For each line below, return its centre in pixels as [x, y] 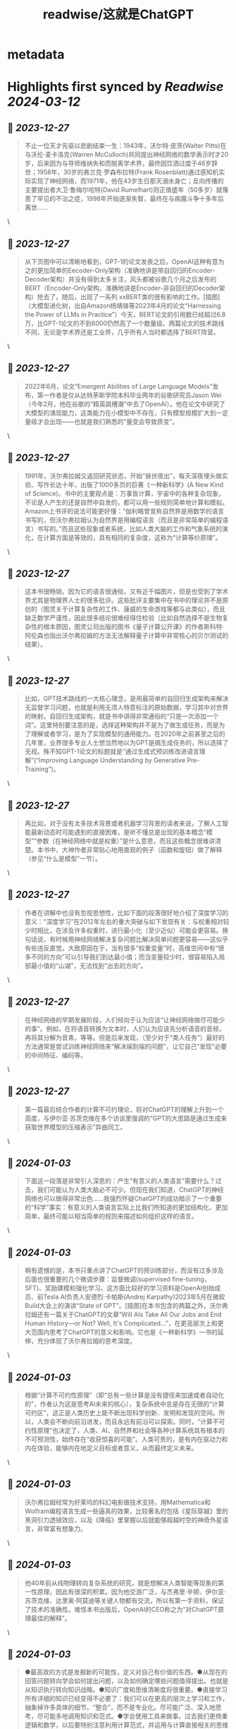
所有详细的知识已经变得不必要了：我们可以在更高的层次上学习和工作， [126, 1699]
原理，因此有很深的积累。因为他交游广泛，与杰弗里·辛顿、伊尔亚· [131, 1591]
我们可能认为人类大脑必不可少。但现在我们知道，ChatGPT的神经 [130, 1190]
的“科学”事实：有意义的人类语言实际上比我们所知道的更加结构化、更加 [126, 1208]
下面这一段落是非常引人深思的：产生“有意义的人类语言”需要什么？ [120, 1181]
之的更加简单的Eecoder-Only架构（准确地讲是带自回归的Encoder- [120, 270]
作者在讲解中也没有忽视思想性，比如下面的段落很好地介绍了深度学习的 [126, 912]
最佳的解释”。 [51, 1618]
